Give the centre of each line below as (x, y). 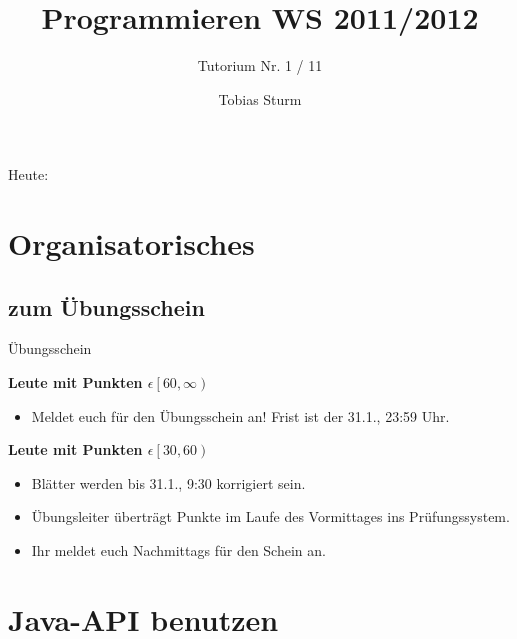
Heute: (28, 174)
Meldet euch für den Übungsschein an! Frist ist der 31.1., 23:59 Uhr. (240, 415)
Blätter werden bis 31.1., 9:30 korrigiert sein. (168, 482)
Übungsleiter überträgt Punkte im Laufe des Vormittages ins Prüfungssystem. (270, 516)
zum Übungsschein (106, 306)
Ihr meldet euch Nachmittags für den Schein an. (178, 550)
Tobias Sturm (260, 98)
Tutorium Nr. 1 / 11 (260, 65)
